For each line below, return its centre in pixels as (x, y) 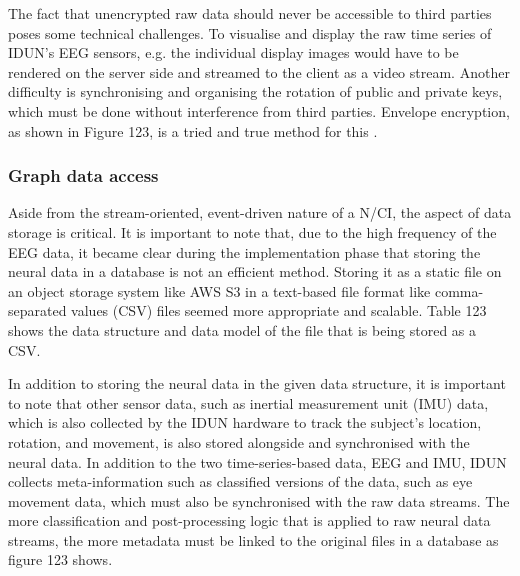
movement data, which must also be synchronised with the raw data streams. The (259, 500)
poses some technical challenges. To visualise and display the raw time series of (250, 32)
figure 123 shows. (60, 559)
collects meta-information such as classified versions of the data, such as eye (240, 481)
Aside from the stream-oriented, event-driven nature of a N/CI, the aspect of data (260, 212)
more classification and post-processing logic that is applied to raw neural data (249, 520)
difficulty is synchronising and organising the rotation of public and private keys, (255, 91)
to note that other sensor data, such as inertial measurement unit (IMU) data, (248, 402)
